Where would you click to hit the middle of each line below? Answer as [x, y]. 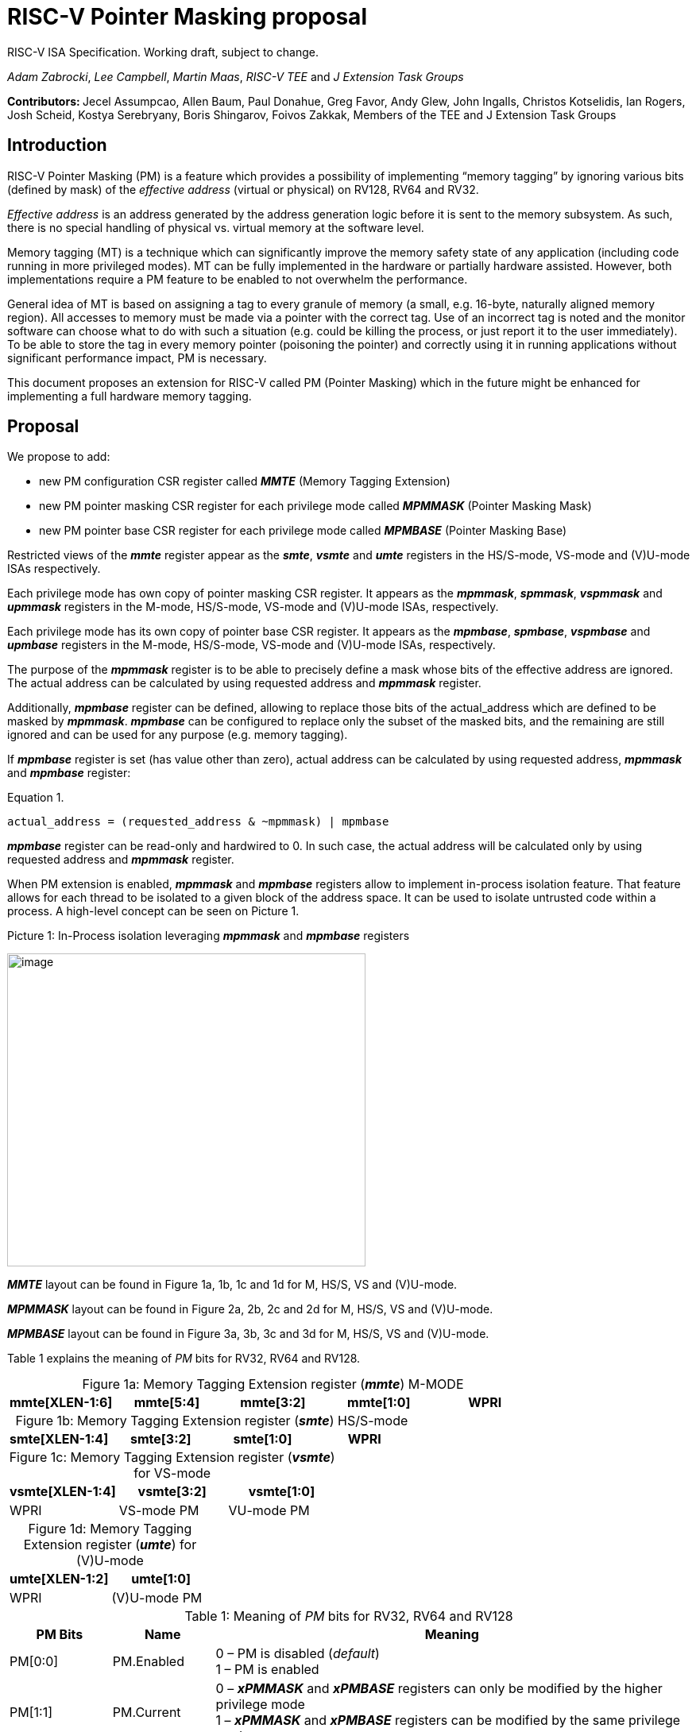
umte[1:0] [161, 1579]
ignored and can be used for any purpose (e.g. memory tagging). [178, 735]
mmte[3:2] [273, 1403]
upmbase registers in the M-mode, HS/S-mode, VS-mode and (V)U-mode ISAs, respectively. [251, 645]
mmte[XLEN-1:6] [61, 1403]
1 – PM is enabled [267, 1670]
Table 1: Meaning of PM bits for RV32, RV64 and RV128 [349, 1616]
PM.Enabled [148, 1662]
